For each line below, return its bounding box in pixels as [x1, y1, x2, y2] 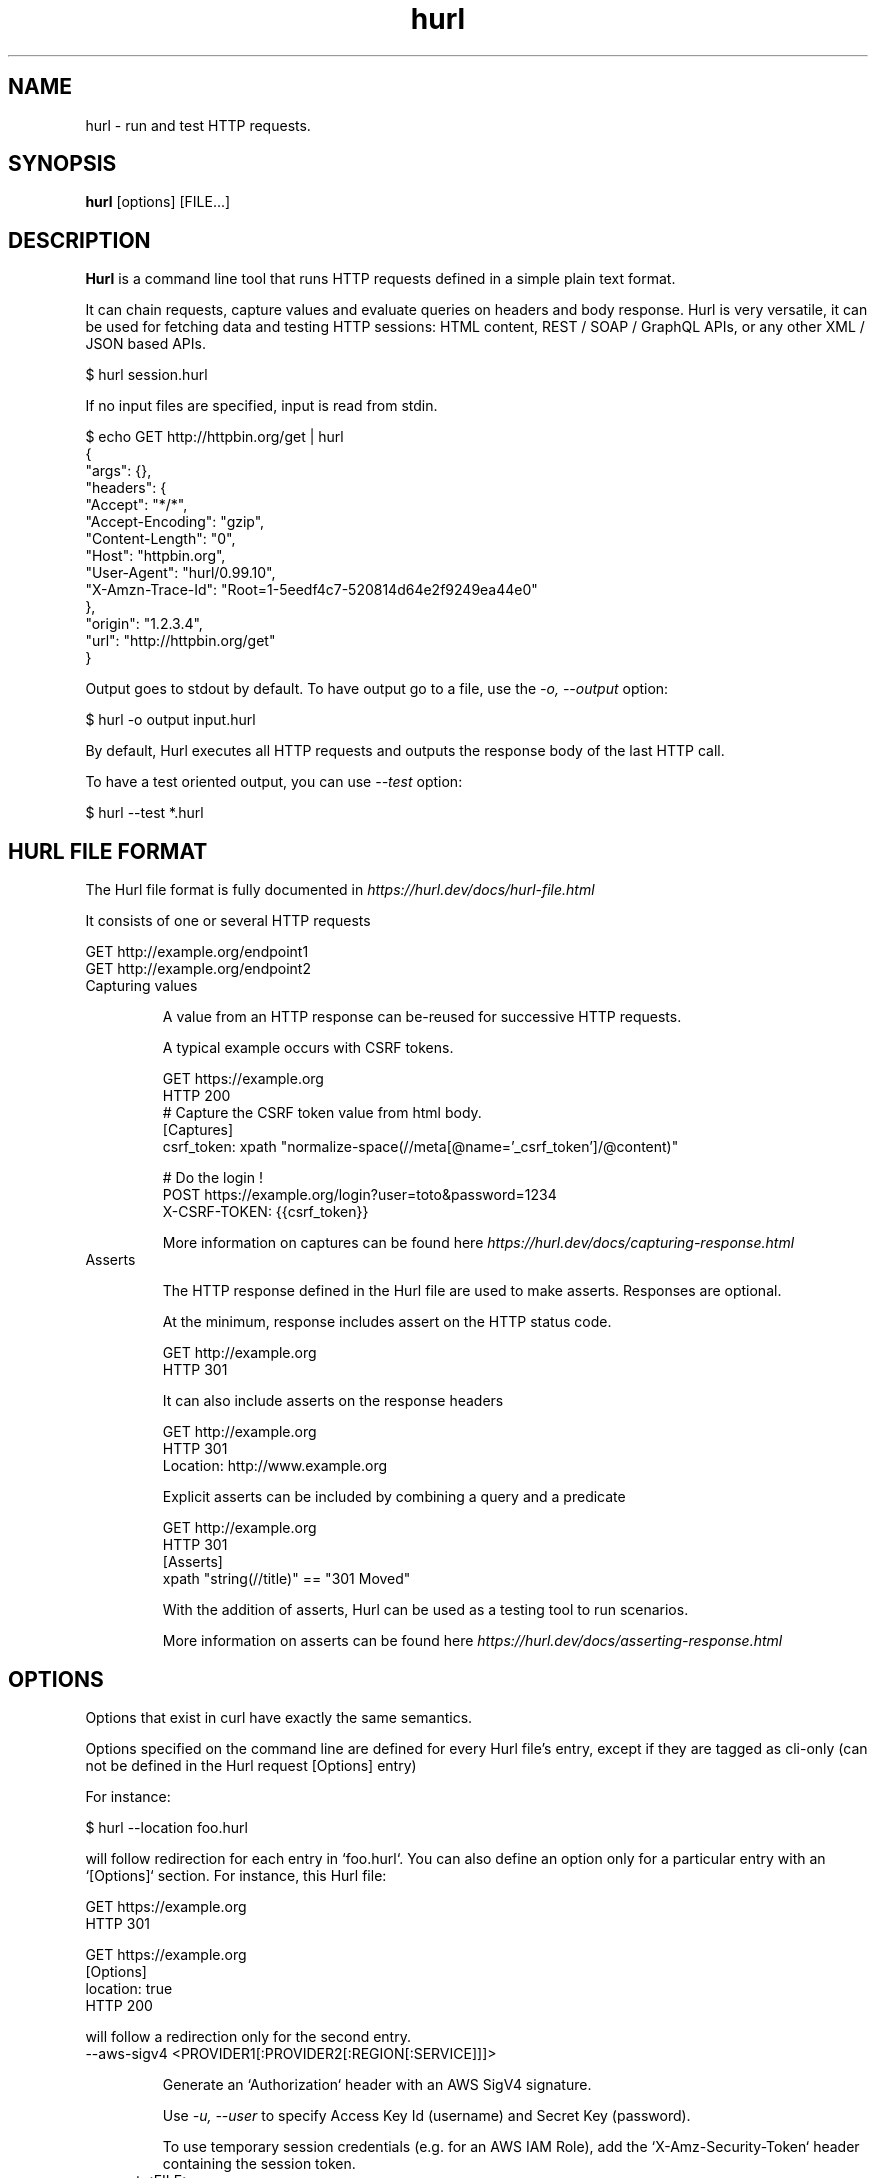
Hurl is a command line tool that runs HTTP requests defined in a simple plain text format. [85, 270, 676, 288]
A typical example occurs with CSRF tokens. [162, 1039, 454, 1057]
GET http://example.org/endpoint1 [85, 943, 309, 961]
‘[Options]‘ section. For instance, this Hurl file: [85, 1866, 387, 1884]
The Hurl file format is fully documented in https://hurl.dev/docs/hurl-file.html [85, 881, 595, 899]
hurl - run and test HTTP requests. [85, 116, 311, 134]
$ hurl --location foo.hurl [85, 1818, 248, 1836]
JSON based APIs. [85, 335, 206, 353]
